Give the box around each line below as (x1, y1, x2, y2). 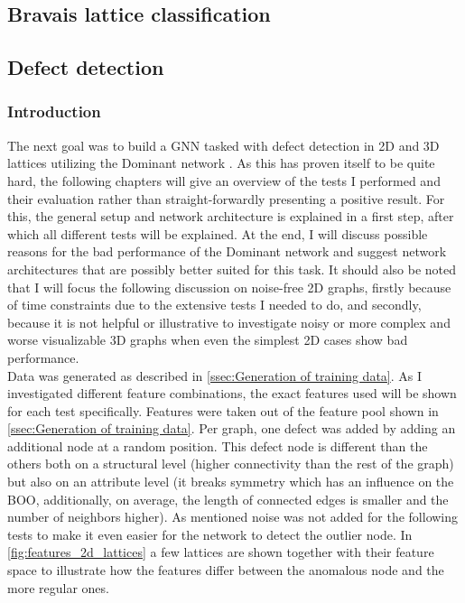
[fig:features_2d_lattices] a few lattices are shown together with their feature (7, 543, 434, 561)
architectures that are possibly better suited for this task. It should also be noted (7, 259, 457, 278)
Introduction (7, 100, 101, 123)
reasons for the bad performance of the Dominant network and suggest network (7, 242, 447, 261)
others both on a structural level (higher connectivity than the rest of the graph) (7, 454, 454, 473)
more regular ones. (7, 578, 109, 597)
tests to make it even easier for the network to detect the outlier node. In (7, 524, 413, 543)
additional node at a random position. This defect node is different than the (7, 436, 428, 455)
